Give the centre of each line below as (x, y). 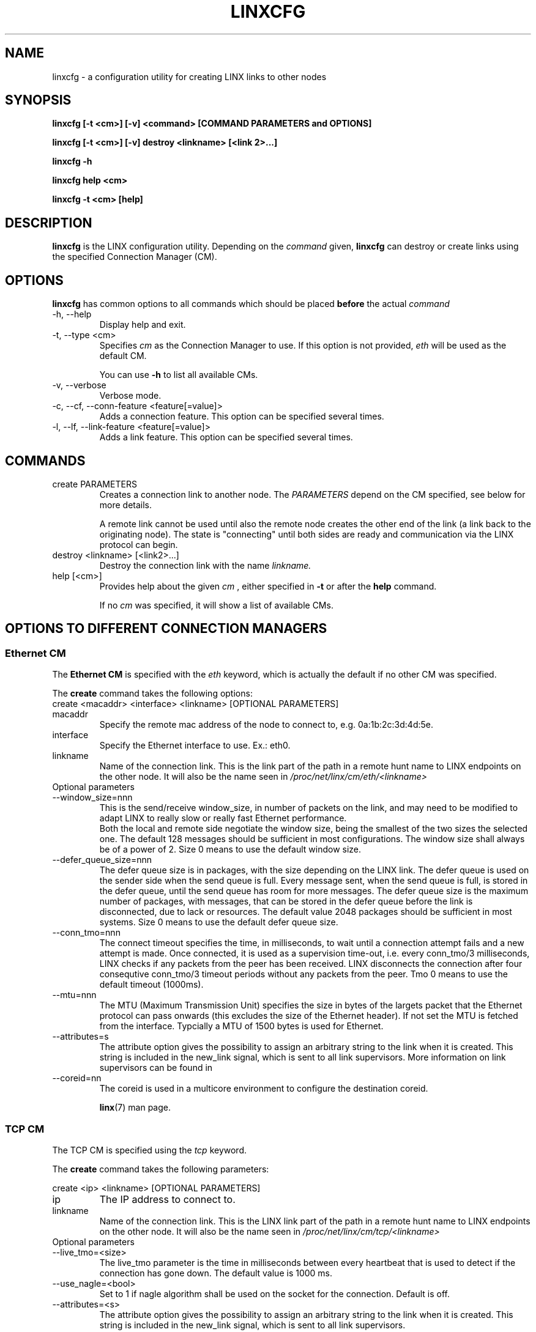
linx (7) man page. (135, 1108)
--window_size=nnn (92, 797)
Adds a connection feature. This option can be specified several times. (242, 416)
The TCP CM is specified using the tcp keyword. (149, 1150)
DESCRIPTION (49, 223)
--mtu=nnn (74, 995)
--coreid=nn (77, 1078)
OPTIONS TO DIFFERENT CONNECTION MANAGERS (166, 629)
